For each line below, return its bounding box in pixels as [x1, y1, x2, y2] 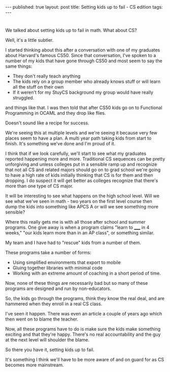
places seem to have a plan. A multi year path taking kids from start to [5, 135, 152, 141]
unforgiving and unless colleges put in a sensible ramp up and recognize [5, 162, 157, 168]
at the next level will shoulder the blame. [5, 337, 90, 343]
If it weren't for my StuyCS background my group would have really [12, 89, 154, 95]
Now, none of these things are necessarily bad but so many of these [5, 280, 148, 286]
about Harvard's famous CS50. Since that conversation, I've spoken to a [5, 52, 156, 59]
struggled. [12, 95, 35, 101]
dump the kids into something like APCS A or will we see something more [5, 204, 159, 210]
